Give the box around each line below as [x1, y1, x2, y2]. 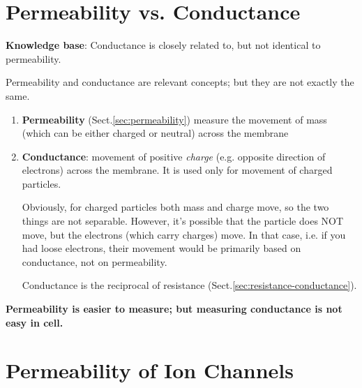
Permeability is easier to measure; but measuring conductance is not [6, 301, 342, 316]
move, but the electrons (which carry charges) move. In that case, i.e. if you [22, 227, 346, 241]
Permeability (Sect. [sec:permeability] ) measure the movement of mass [22, 112, 327, 126]
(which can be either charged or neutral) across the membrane [22, 126, 289, 140]
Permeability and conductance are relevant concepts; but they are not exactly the [6, 75, 354, 89]
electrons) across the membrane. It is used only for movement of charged [22, 163, 333, 177]
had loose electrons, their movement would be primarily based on [22, 241, 301, 255]
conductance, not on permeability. [22, 254, 167, 269]
